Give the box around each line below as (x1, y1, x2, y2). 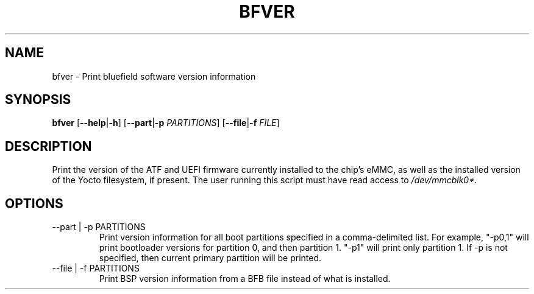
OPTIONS (5, 195, 63, 211)
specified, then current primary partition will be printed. (99, 253, 322, 264)
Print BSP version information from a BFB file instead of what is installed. (99, 273, 391, 284)
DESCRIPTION (5, 138, 92, 154)
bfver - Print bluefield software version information (52, 71, 256, 82)
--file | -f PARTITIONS (52, 263, 140, 274)
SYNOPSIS (5, 92, 71, 108)
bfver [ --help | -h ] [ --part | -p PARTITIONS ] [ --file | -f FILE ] (52, 117, 280, 128)
